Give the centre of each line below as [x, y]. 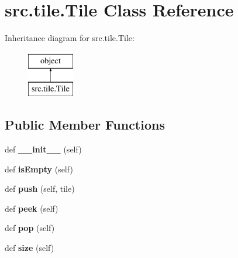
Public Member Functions [85, 125]
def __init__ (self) [43, 149]
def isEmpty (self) [39, 169]
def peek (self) [32, 208]
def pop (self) [30, 228]
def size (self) [30, 248]
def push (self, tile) [40, 189]
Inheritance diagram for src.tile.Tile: [70, 38]
